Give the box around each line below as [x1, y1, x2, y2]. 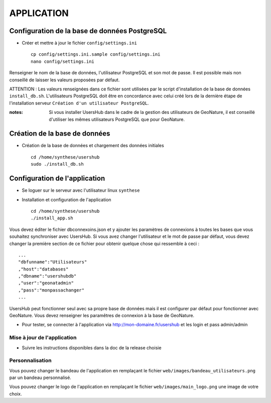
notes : [9, 109, 24, 115]
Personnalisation [9, 357, 52, 364]
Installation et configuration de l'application [22, 196, 111, 203]
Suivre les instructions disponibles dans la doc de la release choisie [22, 344, 162, 351]
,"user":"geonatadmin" [18, 280, 74, 286]
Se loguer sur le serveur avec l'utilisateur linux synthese [22, 187, 140, 193]
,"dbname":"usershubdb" [18, 274, 77, 279]
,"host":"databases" [18, 266, 69, 272]
